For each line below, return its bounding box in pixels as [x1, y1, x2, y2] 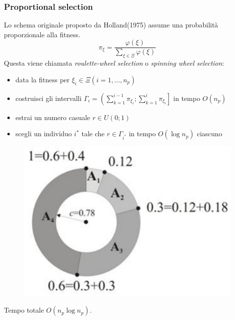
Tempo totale [4, 305, 44, 315]
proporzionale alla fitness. [4, 29, 81, 39]
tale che [81, 128, 105, 139]
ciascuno [197, 128, 222, 139]
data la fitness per [15, 74, 70, 84]
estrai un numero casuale [15, 112, 91, 122]
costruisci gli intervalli [15, 93, 82, 103]
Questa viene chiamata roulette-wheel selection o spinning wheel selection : [4, 58, 224, 68]
